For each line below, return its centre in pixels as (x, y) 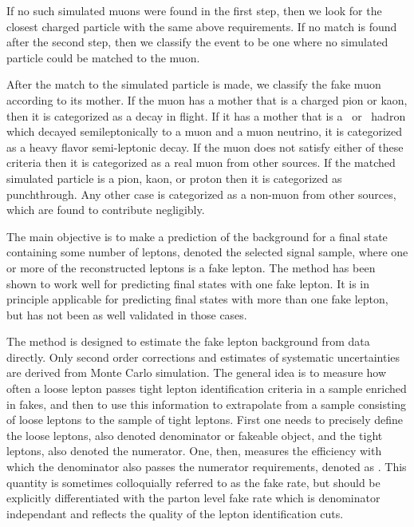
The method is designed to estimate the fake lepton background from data (188, 341)
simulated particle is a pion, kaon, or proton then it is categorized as (174, 178)
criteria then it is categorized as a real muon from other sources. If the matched (201, 162)
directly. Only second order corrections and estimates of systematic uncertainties (203, 357)
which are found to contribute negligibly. (106, 210)
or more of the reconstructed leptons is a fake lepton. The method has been (191, 267)
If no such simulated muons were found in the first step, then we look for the (194, 10)
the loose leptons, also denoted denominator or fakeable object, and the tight (195, 435)
